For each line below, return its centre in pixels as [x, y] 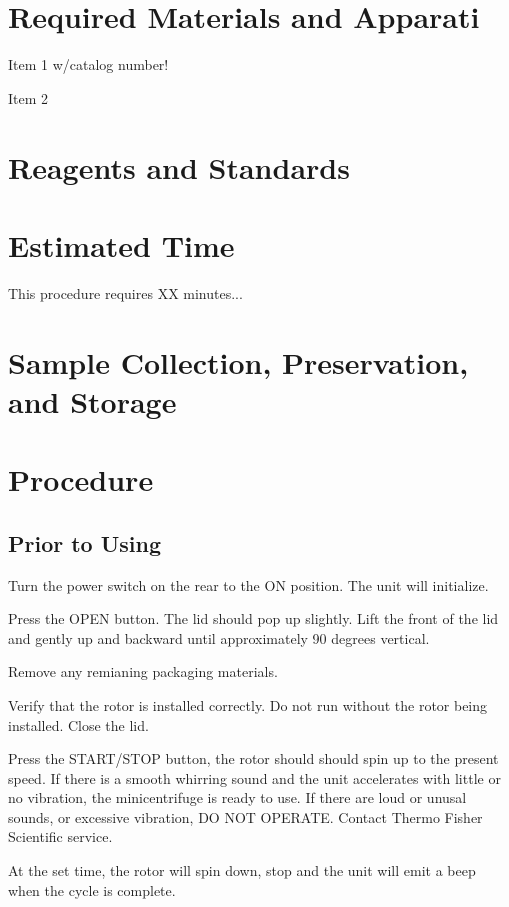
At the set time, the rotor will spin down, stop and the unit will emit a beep [242, 870]
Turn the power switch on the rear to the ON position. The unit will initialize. [248, 584]
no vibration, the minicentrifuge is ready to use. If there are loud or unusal [237, 797]
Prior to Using [85, 542]
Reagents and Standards [179, 166]
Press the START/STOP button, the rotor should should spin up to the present [253, 758]
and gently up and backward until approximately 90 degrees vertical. [219, 637]
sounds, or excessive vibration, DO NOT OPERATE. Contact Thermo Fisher [245, 816]
